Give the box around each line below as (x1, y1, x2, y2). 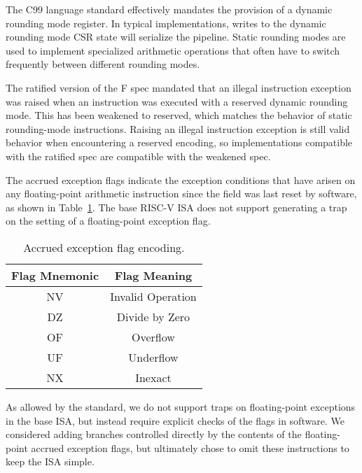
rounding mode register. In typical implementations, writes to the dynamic (6, 15, 326, 30)
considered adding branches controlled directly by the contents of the (6, 427, 302, 442)
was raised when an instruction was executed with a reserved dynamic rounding (6, 94, 348, 108)
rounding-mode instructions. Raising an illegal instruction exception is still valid (6, 121, 350, 136)
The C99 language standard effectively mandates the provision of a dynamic (6, 2, 333, 16)
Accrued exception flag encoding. (23, 239, 185, 255)
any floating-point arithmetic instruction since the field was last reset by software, (6, 186, 357, 201)
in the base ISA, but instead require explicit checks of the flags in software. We (6, 413, 344, 428)
